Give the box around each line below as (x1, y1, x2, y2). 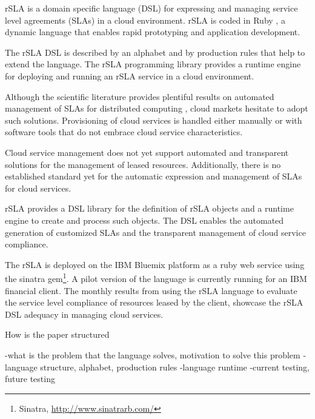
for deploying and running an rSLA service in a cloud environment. (5, 69, 254, 82)
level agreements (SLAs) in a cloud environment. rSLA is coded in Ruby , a (5, 13, 285, 26)
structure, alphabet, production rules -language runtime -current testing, (40, 360, 310, 373)
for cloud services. (5, 181, 71, 194)
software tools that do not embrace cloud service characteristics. (5, 126, 243, 138)
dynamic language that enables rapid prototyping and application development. (5, 25, 300, 38)
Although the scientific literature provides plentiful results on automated (5, 90, 274, 102)
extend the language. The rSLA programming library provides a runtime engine (5, 58, 301, 70)
